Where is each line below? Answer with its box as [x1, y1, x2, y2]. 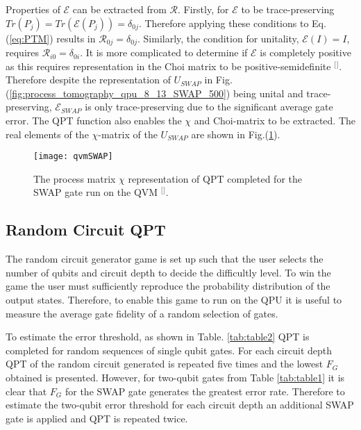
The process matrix [33, 171, 116, 185]
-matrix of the [98, 126, 158, 141]
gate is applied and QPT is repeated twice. [6, 411, 188, 425]
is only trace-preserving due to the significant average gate [85, 99, 333, 114]
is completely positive [260, 45, 351, 60]
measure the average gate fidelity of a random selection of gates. [6, 306, 278, 320]
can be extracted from [72, 2, 167, 16]
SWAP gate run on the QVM [33, 185, 158, 199]
